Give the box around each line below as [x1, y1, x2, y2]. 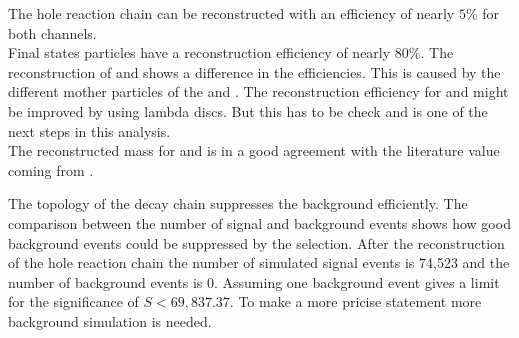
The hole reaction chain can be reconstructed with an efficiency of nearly [8, 3, 455, 23]
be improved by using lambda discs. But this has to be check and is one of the [8, 100, 488, 121]
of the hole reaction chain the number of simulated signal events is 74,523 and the [8, 252, 510, 273]
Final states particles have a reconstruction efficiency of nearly [8, 42, 391, 63]
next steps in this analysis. [8, 120, 171, 141]
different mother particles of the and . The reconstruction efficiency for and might [8, 81, 509, 102]
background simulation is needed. [8, 310, 212, 331]
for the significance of [8, 291, 139, 312]
